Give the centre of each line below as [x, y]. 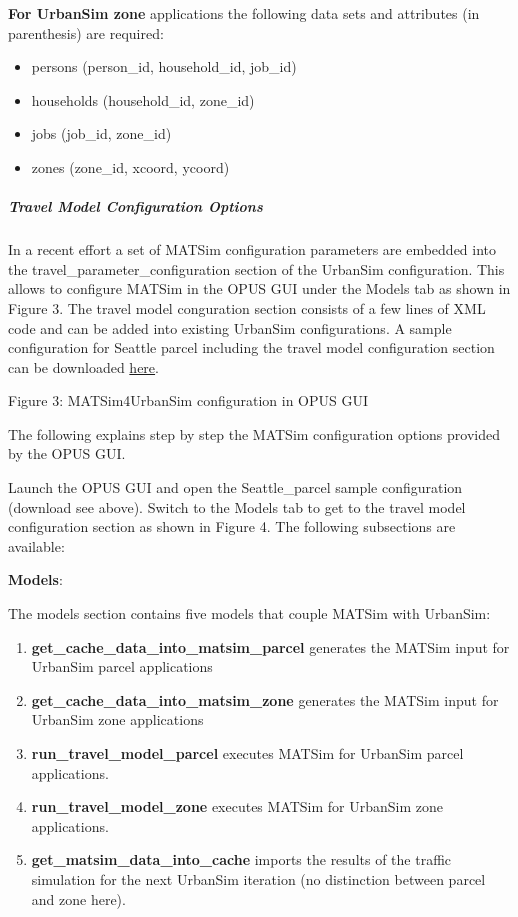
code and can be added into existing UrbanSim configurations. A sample [230, 327]
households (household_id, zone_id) [143, 99]
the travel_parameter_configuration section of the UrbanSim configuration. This [256, 268]
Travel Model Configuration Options [135, 206]
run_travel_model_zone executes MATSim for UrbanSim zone [237, 806]
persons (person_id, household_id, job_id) [164, 66]
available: [36, 545]
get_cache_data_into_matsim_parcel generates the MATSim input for [270, 646]
